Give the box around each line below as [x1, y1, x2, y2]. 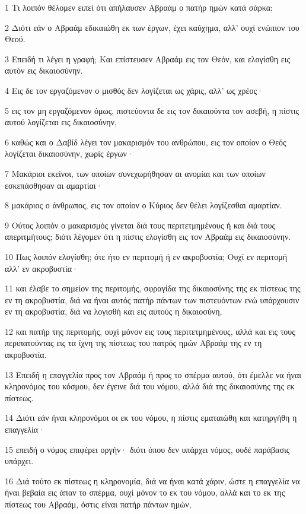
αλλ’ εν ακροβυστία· [5, 262, 78, 274]
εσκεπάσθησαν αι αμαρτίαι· [5, 179, 103, 191]
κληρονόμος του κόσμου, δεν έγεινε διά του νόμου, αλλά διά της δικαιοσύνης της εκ [5, 380, 295, 392]
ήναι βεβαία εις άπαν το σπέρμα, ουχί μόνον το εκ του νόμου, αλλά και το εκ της [5, 486, 285, 499]
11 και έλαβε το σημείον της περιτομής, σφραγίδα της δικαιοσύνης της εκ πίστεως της [5, 282, 301, 294]
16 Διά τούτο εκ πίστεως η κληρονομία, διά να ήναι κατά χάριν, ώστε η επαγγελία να [5, 474, 300, 487]
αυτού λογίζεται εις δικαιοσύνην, [5, 116, 117, 128]
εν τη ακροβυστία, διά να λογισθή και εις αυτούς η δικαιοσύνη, [5, 305, 222, 318]
